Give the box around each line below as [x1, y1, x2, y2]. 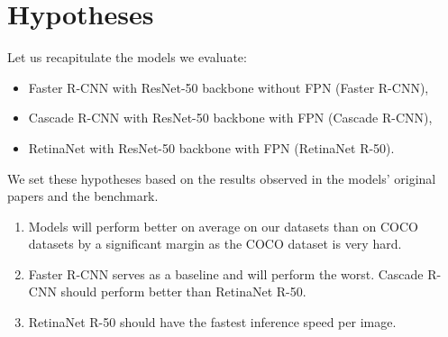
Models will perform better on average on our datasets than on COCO [28, 216, 418, 235]
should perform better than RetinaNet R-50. [60, 282, 306, 301]
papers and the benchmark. [7, 187, 159, 205]
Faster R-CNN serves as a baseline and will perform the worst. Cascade [28, 264, 424, 283]
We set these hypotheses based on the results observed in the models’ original [7, 168, 436, 187]
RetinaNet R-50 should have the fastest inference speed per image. [28, 313, 397, 332]
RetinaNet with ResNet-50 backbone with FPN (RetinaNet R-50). [28, 138, 395, 157]
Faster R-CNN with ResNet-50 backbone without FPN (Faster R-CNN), [28, 77, 429, 96]
